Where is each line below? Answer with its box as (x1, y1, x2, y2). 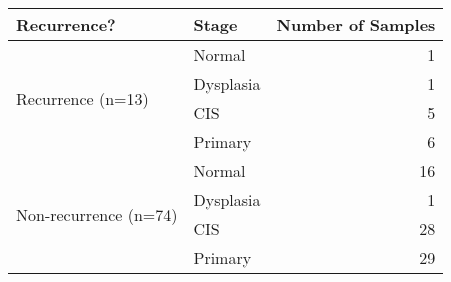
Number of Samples (276, 13, 436, 36)
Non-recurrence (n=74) (16, 202, 178, 226)
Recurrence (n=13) (16, 86, 149, 110)
